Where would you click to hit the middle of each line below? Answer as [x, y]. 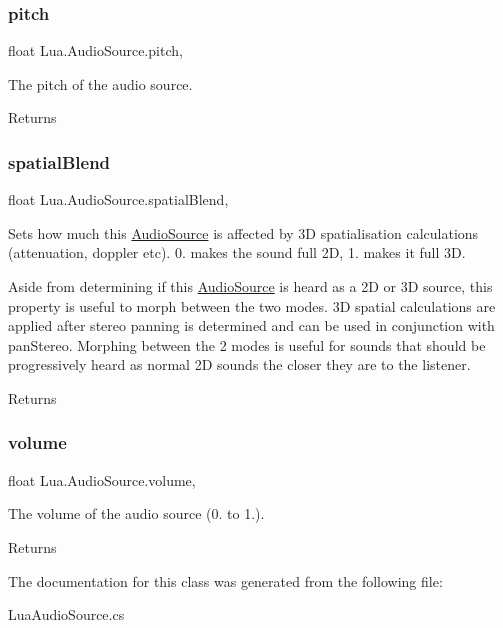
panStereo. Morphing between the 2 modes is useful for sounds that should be [247, 344]
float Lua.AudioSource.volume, [102, 479]
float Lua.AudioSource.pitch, [95, 50]
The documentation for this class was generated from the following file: [225, 580]
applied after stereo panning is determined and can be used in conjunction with [251, 325]
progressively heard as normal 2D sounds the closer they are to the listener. [239, 364]
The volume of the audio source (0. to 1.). [136, 513]
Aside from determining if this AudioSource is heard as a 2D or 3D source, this [250, 286]
